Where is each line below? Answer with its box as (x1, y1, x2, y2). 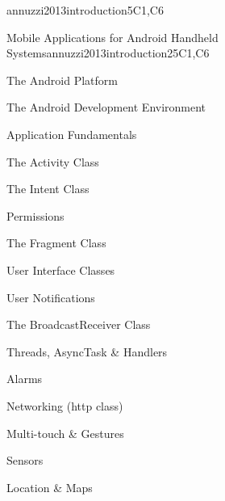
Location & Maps (6, 478, 93, 495)
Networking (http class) (6, 397, 123, 414)
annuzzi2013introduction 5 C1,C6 (6, 2, 164, 18)
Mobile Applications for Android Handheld (6, 28, 219, 45)
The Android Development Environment (6, 99, 206, 116)
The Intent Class (6, 180, 90, 197)
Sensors (6, 452, 44, 469)
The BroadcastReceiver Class (6, 316, 151, 333)
